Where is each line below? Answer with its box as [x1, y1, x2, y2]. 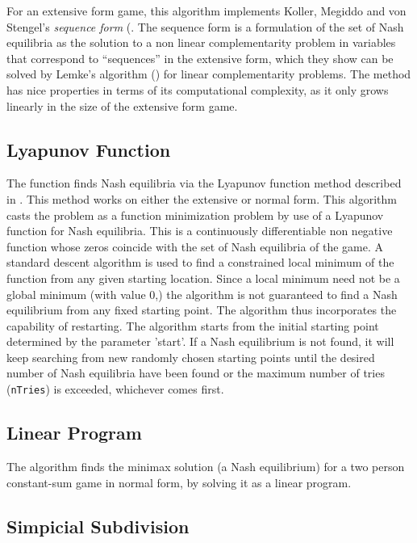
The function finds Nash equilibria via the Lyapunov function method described [6, 175, 402, 192]
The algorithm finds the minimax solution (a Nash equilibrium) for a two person [6, 457, 405, 474]
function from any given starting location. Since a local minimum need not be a [6, 269, 400, 286]
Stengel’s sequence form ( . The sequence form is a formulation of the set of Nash [6, 18, 404, 35]
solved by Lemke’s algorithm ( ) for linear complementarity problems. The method [6, 65, 411, 82]
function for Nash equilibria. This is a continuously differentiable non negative [6, 222, 393, 239]
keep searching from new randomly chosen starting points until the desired [6, 348, 375, 365]
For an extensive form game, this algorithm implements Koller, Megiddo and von [6, 2, 407, 19]
